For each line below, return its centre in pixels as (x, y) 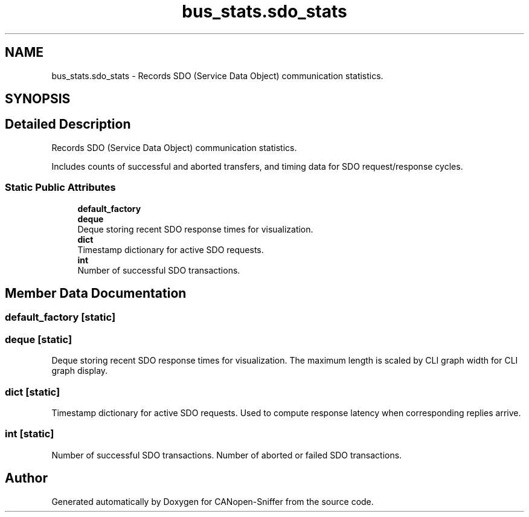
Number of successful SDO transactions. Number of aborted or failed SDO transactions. (227, 455)
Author (26, 478)
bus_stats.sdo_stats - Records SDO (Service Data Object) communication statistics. (217, 75)
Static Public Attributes (60, 188)
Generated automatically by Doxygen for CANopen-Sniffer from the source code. (213, 501)
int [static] (30, 434)
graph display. (80, 371)
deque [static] (39, 339)
